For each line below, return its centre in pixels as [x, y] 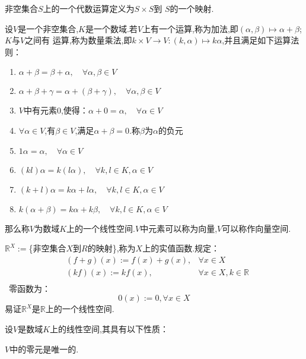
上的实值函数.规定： [181, 248]
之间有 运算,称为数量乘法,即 [79, 40]
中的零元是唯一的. [44, 349]
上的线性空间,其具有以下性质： [109, 329]
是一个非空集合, [48, 28]
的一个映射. [192, 8]
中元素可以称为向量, [179, 228]
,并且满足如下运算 [256, 40]
